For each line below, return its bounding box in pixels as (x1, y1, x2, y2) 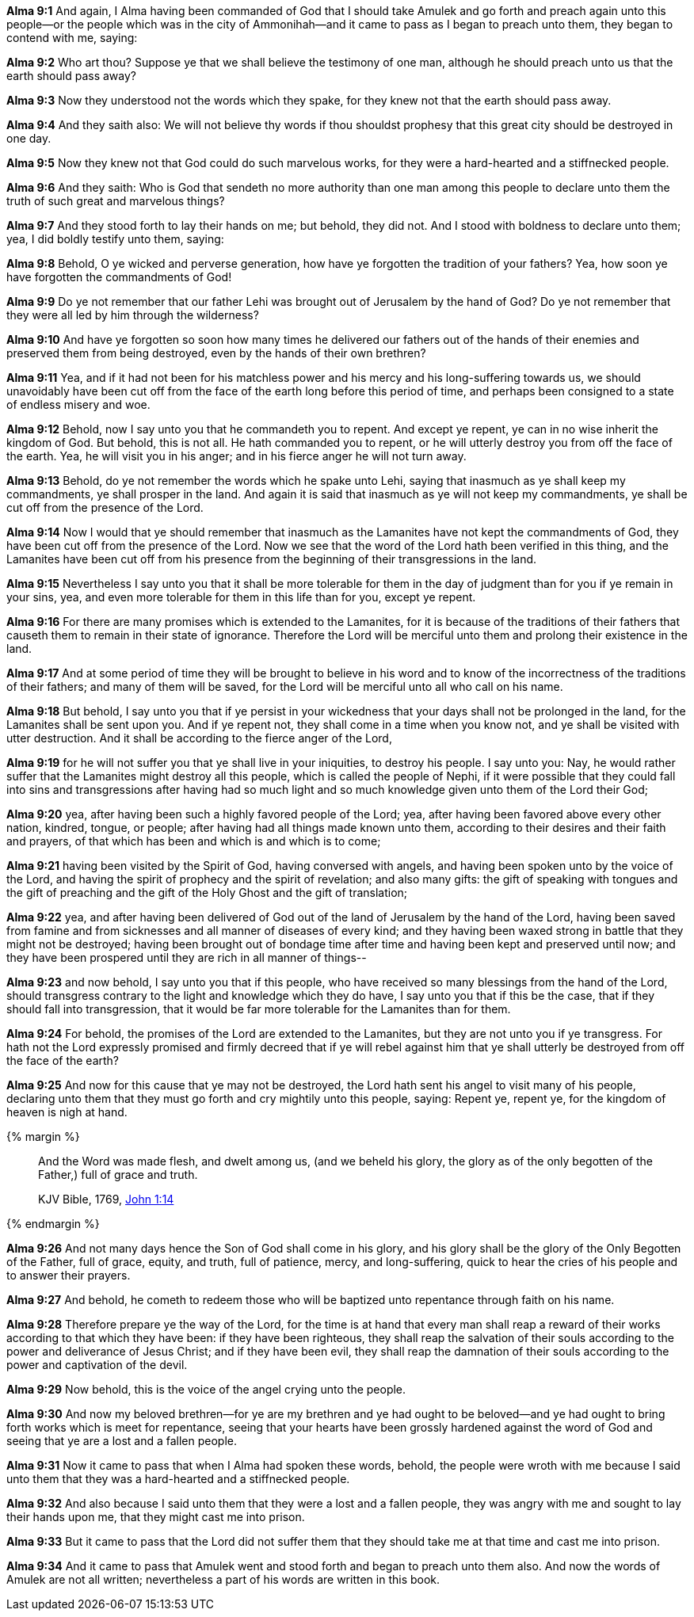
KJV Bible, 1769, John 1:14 (38, 1192, 174, 1206)
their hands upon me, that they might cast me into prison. (6, 1510, 305, 1524)
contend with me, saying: (6, 31, 138, 44)
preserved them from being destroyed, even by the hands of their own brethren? (6, 346, 426, 360)
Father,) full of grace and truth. (38, 1168, 198, 1181)
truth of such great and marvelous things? (6, 194, 225, 208)
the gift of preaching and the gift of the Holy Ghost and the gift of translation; (6, 886, 408, 899)
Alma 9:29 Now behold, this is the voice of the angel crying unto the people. (6, 1382, 406, 1396)
